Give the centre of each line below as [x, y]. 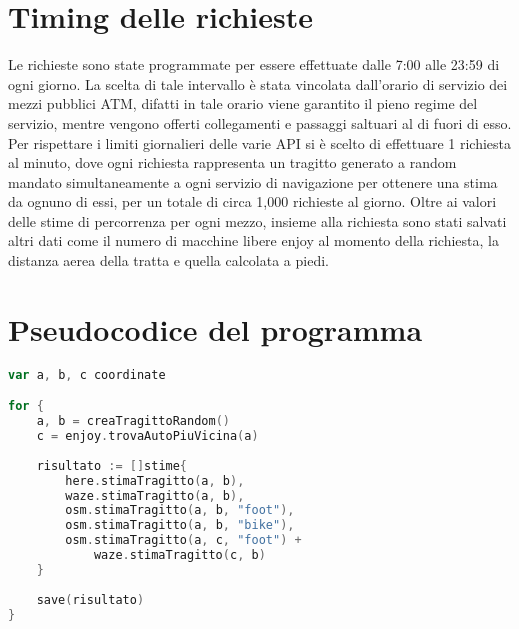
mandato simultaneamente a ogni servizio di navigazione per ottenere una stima [253, 181]
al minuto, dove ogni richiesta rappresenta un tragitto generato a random [232, 162]
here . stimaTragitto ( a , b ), [155, 480]
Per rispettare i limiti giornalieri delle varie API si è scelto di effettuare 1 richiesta [260, 142]
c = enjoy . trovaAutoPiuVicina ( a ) [147, 436]
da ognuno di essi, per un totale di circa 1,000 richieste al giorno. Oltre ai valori [252, 201]
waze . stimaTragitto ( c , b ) [179, 555]
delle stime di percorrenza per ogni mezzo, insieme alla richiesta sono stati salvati [257, 220]
